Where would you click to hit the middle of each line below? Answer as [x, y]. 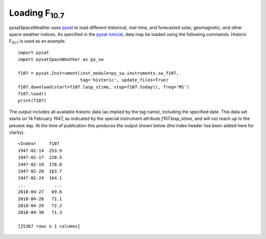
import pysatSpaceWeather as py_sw [61, 60]
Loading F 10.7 [37, 14]
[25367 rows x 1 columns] [49, 226]
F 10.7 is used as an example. [37, 42]
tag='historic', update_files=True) [124, 80]
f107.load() [32, 94]
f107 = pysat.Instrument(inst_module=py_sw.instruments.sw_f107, [99, 73]
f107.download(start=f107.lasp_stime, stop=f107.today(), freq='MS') [104, 87]
